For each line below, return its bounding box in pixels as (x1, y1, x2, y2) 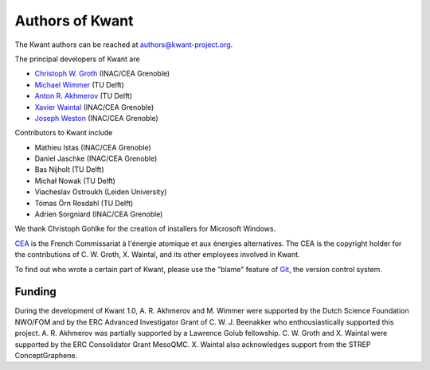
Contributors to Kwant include (14, 128, 113, 138)
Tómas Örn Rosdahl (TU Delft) (34, 198, 134, 208)
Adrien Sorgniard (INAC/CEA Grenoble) (34, 209, 163, 219)
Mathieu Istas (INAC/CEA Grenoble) (34, 142, 151, 152)
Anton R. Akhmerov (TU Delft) (34, 92, 133, 101)
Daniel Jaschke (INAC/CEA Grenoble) (34, 154, 158, 163)
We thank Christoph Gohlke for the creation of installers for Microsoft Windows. (14, 224, 276, 234)
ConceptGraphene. (14, 351, 78, 360)
